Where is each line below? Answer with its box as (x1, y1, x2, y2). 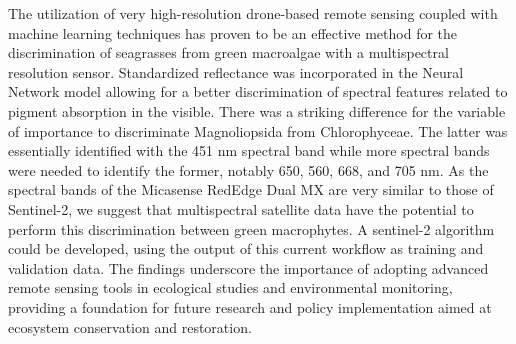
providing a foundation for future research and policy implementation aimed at (8, 296, 492, 317)
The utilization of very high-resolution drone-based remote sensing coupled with (8, 3, 498, 23)
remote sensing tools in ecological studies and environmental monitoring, (8, 277, 453, 298)
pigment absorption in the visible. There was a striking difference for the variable (8, 100, 506, 121)
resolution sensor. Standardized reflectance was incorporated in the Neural (8, 61, 464, 82)
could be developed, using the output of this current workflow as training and (8, 238, 484, 259)
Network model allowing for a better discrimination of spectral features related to (8, 81, 508, 102)
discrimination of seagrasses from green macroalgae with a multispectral (8, 42, 449, 63)
